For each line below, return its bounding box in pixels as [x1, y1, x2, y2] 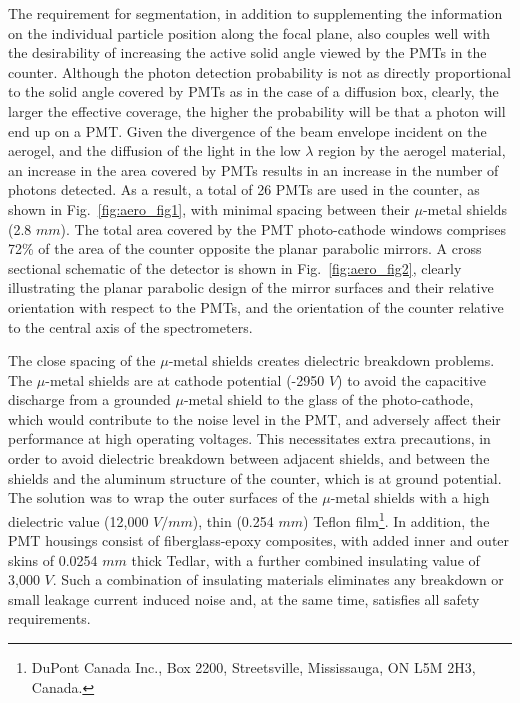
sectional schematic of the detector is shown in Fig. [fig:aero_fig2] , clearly [8, 257, 462, 278]
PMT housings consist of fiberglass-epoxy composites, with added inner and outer [8, 530, 510, 551]
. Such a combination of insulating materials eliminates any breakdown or [52, 569, 504, 590]
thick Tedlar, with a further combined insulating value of [131, 549, 480, 570]
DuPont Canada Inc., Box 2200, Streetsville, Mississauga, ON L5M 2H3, [31, 657, 476, 678]
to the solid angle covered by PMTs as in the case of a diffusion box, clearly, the [8, 81, 499, 102]
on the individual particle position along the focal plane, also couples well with [8, 22, 491, 43]
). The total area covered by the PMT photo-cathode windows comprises [60, 218, 506, 239]
